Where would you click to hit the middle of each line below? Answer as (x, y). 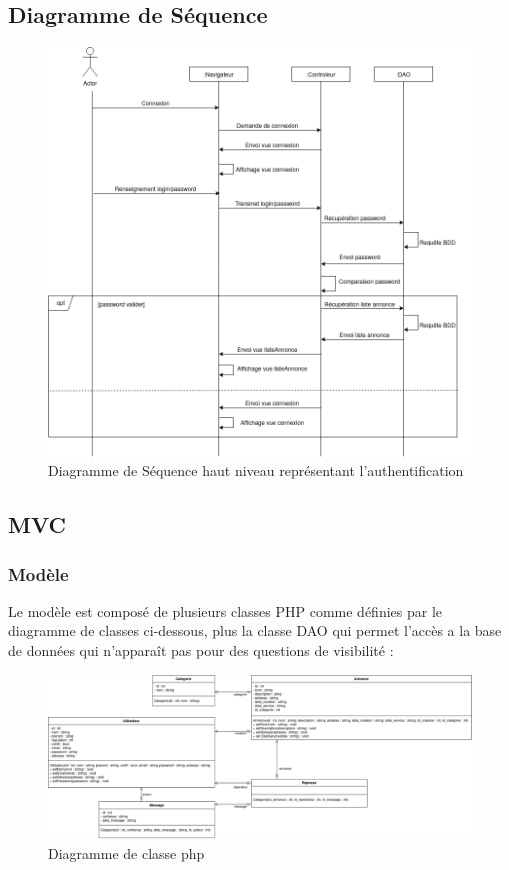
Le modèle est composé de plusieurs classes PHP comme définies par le (225, 610)
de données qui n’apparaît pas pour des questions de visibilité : (201, 649)
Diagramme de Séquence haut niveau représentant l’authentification (256, 470)
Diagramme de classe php (126, 852)
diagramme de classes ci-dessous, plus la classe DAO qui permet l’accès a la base (255, 630)
